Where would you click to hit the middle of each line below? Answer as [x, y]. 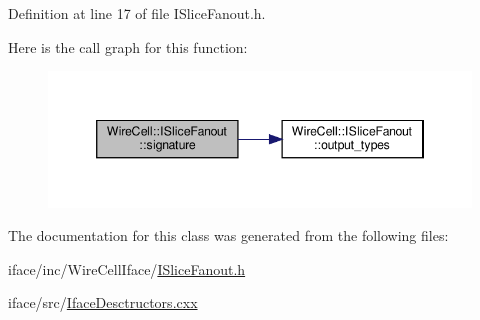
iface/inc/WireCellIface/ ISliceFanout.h [127, 268]
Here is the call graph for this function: [128, 46]
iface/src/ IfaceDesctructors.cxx [103, 302]
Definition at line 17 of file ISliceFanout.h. [137, 13]
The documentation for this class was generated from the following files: [228, 235]
